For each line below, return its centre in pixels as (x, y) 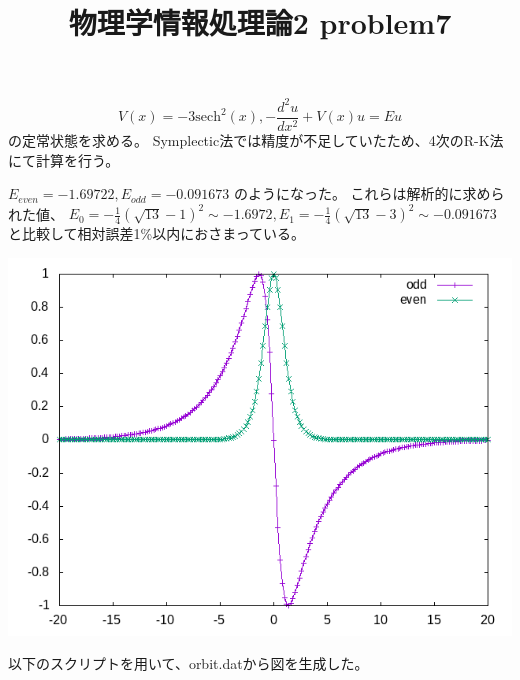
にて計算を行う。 (64, 159)
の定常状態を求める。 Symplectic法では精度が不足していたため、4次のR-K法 (256, 139)
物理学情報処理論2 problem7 (260, 22)
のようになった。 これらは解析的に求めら (369, 193)
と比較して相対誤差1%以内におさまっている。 (156, 233)
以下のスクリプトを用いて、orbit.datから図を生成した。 (188, 663)
